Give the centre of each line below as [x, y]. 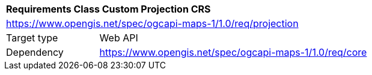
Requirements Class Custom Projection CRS [108, 9]
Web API [119, 38]
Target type [32, 38]
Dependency [35, 52]
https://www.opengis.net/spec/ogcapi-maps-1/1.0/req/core [233, 52]
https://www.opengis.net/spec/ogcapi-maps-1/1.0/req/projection [152, 23]
